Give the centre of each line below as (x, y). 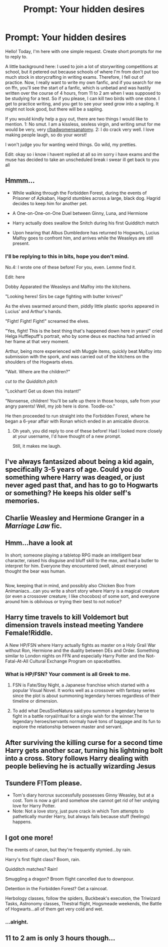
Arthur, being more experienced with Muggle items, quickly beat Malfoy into (83, 351)
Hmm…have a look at (39, 543)
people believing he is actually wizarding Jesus (80, 766)
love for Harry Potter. (34, 806)
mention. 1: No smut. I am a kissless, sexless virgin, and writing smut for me (83, 124)
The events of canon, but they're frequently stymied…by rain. (68, 850)
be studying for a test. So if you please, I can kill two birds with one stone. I (82, 98)
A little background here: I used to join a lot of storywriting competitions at (81, 66)
